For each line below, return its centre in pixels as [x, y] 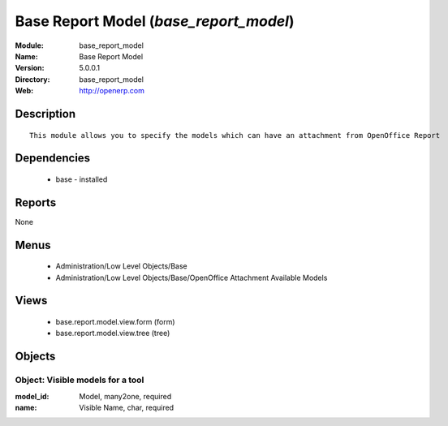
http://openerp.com [112, 91]
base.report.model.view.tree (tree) [113, 333]
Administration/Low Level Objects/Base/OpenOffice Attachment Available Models [192, 278]
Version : [30, 68]
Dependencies [53, 158]
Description [45, 114]
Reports [36, 202]
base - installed [82, 179]
